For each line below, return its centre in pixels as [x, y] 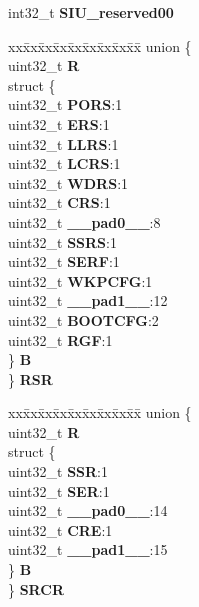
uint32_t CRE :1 [60, 529]
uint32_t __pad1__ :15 [88, 549]
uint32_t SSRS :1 [62, 241]
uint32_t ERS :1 [59, 123]
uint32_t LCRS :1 [64, 163]
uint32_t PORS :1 [65, 104]
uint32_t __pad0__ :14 [88, 510]
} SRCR [36, 588]
